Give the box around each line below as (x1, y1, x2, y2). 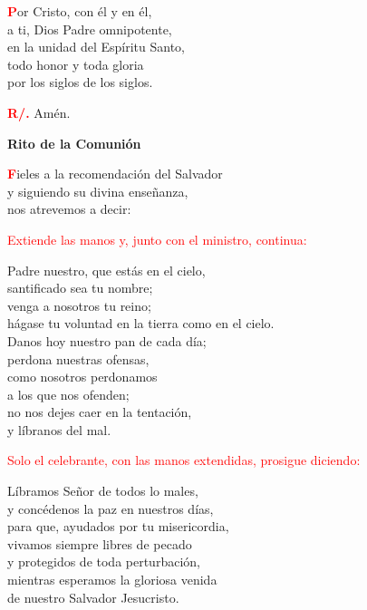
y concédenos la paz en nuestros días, (7, 499, 214, 518)
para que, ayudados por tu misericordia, (7, 517, 229, 536)
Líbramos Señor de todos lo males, (7, 481, 198, 500)
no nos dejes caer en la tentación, (7, 402, 192, 421)
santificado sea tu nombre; (7, 278, 153, 297)
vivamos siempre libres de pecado (7, 534, 192, 553)
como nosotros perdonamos (7, 367, 158, 386)
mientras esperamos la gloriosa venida (7, 570, 217, 589)
